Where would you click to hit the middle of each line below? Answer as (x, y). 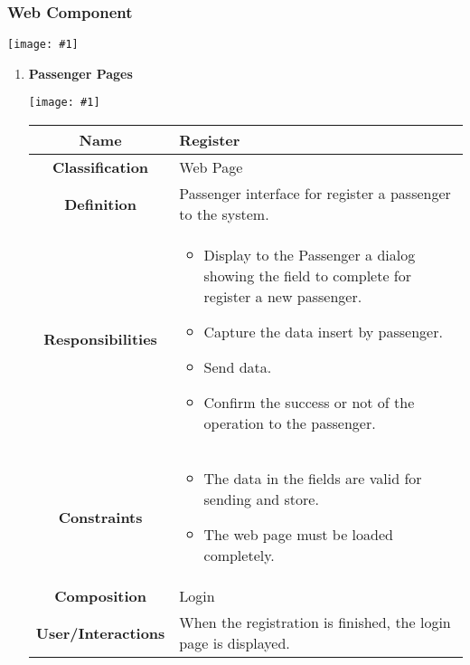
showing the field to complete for (308, 276)
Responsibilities (100, 339)
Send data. (238, 367)
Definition (100, 204)
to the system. (224, 214)
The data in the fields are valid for (313, 479)
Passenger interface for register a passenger (315, 194)
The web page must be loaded (298, 535)
